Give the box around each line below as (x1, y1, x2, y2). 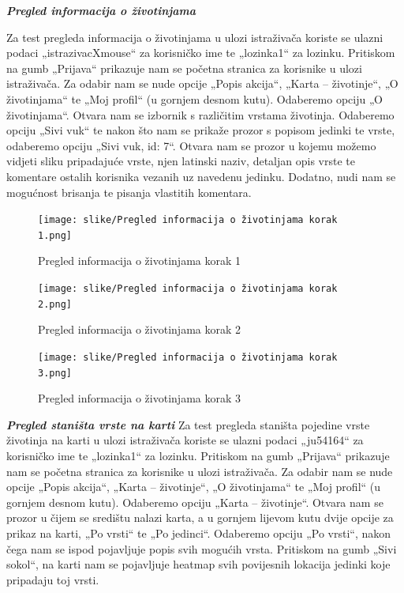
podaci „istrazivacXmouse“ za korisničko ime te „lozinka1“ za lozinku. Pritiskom (6, 44, 395, 61)
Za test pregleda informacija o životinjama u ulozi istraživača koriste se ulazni (6, 28, 383, 45)
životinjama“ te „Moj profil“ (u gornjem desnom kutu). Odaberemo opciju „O (6, 90, 383, 107)
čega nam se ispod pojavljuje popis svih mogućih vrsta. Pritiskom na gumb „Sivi (6, 540, 397, 557)
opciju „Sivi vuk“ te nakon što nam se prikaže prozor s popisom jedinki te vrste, (6, 122, 395, 138)
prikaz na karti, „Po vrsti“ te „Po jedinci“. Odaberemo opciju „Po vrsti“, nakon (6, 525, 391, 541)
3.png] (38, 367, 72, 379)
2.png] (38, 298, 72, 310)
